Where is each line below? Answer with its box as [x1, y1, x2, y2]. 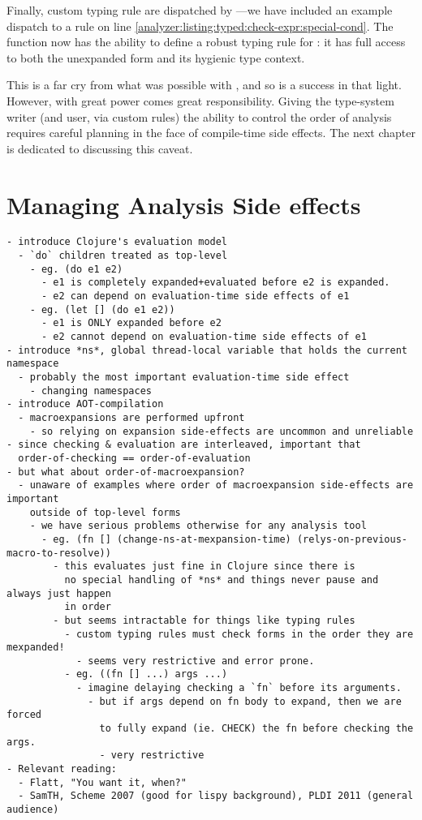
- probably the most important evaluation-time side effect [18, 371, 350, 384]
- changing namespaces [29, 384, 152, 397]
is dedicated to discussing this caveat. [6, 140, 193, 157]
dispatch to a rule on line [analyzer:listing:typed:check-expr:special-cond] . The [6, 17, 394, 34]
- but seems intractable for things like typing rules [53, 614, 355, 626]
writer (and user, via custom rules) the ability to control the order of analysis [6, 108, 392, 125]
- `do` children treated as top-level [18, 250, 228, 262]
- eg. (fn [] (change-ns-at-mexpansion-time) [41, 533, 291, 545]
